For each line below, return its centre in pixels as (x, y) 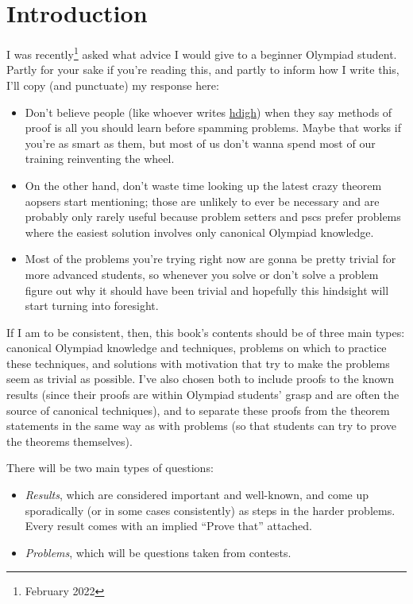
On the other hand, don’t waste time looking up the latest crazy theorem (203, 185)
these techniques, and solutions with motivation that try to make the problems (198, 363)
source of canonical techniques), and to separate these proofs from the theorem (198, 410)
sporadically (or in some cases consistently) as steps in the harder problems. (210, 510)
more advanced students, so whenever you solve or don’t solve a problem (202, 274)
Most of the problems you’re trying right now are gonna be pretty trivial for (210, 259)
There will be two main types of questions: (110, 468)
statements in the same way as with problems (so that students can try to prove (202, 426)
